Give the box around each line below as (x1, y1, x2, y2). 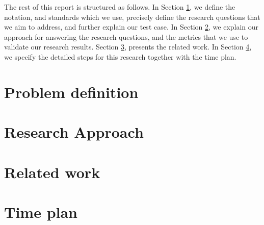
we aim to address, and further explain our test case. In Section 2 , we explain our (4, 21, 259, 32)
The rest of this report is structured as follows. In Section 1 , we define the (4, 2, 235, 12)
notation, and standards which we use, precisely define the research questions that (4, 11, 260, 22)
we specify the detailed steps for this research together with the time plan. (4, 51, 236, 62)
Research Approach (4, 121, 144, 142)
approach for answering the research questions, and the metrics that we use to (4, 31, 248, 42)
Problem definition (4, 81, 139, 102)
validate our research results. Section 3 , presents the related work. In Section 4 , (4, 41, 252, 52)
